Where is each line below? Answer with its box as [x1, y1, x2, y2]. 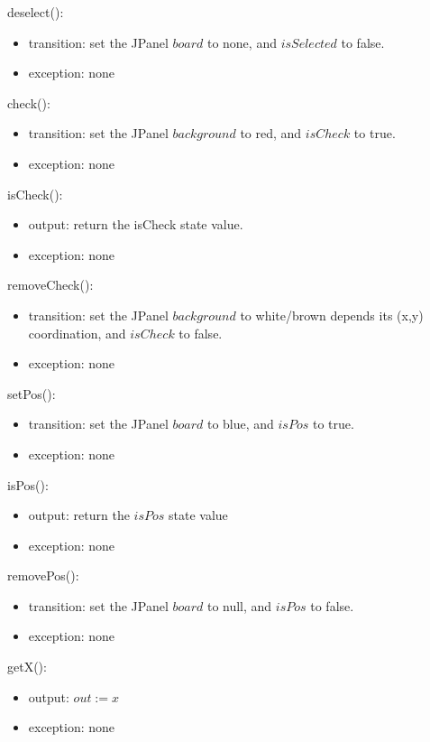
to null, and [206, 596, 272, 615]
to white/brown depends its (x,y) [240, 305, 424, 324]
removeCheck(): [7, 275, 94, 294]
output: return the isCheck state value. [28, 215, 243, 234]
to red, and [240, 124, 302, 143]
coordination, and [28, 323, 126, 342]
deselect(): [7, 3, 64, 21]
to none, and [206, 32, 277, 51]
